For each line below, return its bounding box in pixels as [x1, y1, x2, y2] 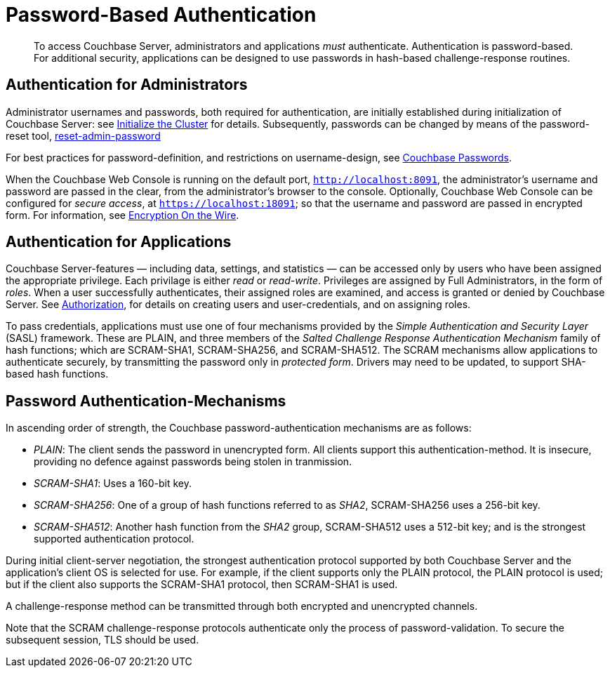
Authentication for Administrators [6, 76, 248, 94]
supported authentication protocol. [34, 533, 194, 545]
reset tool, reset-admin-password [6, 129, 161, 142]
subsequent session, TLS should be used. [6, 634, 199, 646]
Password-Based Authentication [6, 3, 317, 27]
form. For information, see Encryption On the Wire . [6, 208, 239, 221]
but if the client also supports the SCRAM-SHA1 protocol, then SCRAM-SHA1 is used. [6, 578, 398, 591]
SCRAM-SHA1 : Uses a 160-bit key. [34, 477, 192, 490]
